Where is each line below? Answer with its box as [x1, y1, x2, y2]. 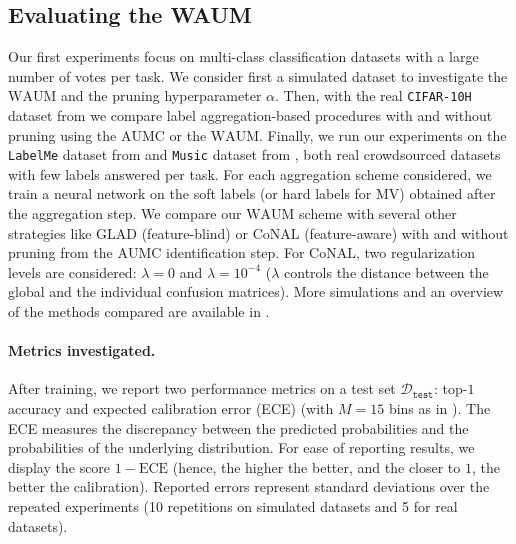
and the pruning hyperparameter [60, 85, 262, 106]
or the [169, 124, 207, 145]
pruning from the [8, 242, 113, 263]
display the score [8, 456, 111, 477]
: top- [434, 378, 468, 399]
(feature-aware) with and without [304, 222, 509, 243]
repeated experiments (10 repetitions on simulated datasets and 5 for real [8, 496, 458, 516]
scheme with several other [299, 203, 457, 224]
